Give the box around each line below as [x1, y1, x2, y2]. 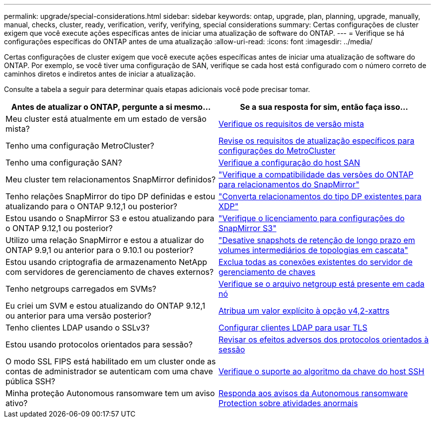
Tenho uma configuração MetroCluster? [5, 141, 154, 151]
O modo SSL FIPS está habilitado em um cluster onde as [5, 356, 216, 366]
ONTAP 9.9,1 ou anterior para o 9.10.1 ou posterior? [5, 245, 194, 255]
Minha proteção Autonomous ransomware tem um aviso [5, 388, 215, 398]
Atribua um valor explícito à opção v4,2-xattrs [218, 306, 390, 316]
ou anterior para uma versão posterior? [5, 311, 151, 321]
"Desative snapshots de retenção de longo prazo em [218, 235, 415, 245]
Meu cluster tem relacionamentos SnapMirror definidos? [5, 174, 216, 184]
